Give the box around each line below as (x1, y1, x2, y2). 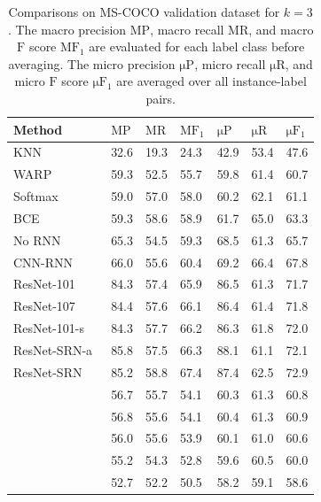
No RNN (13, 230, 61, 249)
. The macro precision (7, 19, 127, 38)
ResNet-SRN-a (13, 341, 93, 359)
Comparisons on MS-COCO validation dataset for (8, 3, 280, 20)
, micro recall (194, 54, 266, 73)
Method (13, 120, 63, 138)
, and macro (248, 19, 314, 38)
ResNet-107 (13, 297, 75, 315)
